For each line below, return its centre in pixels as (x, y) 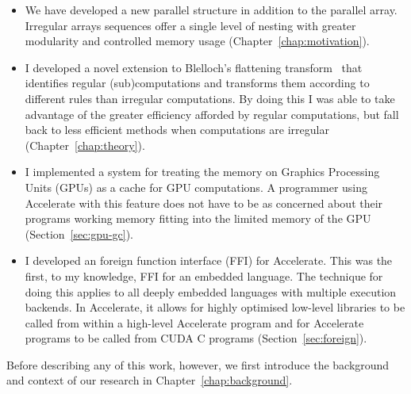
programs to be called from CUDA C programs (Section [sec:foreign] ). (196, 338)
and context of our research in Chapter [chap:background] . (150, 380)
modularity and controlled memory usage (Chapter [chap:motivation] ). (197, 41)
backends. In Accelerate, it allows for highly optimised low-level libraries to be (215, 307)
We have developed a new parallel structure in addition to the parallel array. (211, 10)
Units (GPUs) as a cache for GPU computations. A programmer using (196, 187)
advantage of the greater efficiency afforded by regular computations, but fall (212, 114)
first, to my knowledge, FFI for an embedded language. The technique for (204, 275)
